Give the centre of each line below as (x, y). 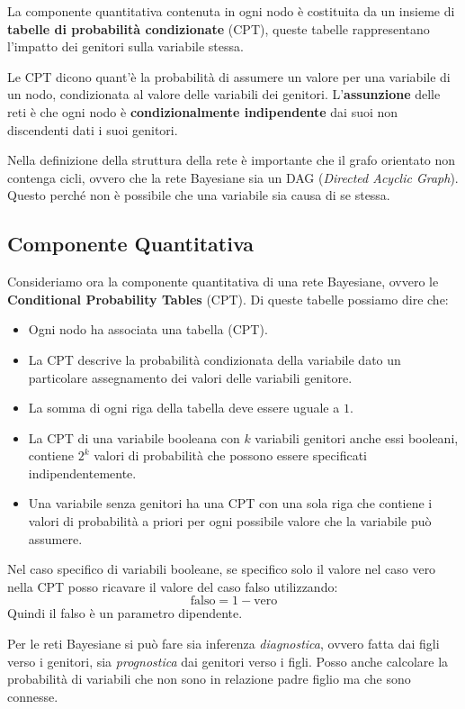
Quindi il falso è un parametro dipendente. (125, 613)
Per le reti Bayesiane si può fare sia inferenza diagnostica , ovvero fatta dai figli (224, 644)
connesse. (33, 696)
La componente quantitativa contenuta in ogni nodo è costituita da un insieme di (231, 11)
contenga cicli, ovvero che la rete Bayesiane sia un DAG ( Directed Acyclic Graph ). (233, 177)
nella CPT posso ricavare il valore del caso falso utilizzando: (173, 586)
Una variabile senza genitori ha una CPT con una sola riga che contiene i (230, 503)
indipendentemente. (82, 473)
